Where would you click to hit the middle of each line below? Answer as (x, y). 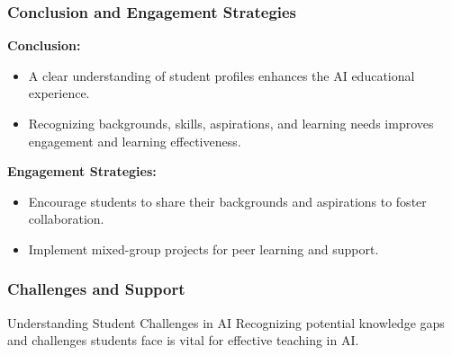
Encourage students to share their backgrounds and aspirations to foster (227, 201)
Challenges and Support (96, 289)
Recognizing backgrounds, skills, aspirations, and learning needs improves (231, 123)
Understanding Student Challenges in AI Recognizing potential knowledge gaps (226, 322)
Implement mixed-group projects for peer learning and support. (203, 248)
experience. (59, 93)
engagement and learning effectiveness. (135, 141)
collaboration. (66, 219)
